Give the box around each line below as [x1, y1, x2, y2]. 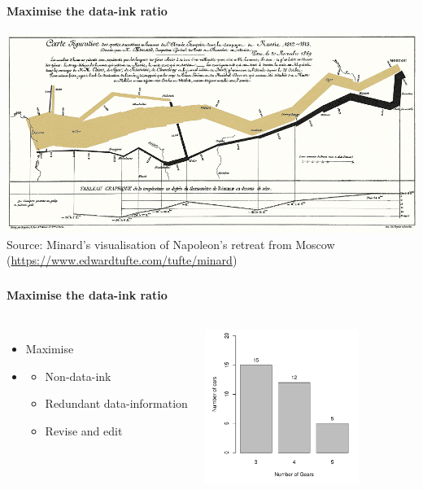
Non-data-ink [45, 367, 111, 384]
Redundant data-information [45, 395, 188, 412]
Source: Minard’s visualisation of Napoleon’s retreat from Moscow [7, 235, 335, 252]
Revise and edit [45, 422, 123, 439]
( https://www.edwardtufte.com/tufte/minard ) [7, 252, 238, 269]
